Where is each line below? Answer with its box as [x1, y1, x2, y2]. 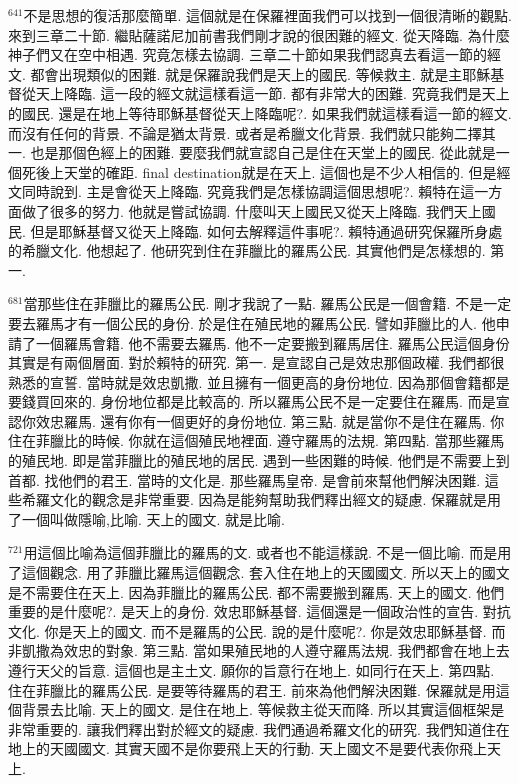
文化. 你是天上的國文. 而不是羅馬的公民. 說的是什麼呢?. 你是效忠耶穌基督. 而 [8, 620, 506, 641]
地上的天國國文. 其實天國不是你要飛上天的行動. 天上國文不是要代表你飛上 [8, 738, 488, 759]
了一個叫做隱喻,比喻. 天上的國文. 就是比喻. [8, 508, 285, 529]
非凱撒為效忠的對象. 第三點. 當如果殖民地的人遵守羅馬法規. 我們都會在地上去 [8, 640, 510, 661]
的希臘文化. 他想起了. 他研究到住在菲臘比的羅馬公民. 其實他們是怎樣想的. [8, 240, 486, 261]
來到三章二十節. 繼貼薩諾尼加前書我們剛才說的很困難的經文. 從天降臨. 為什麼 [8, 24, 510, 45]
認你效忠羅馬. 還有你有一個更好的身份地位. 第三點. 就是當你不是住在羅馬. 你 [8, 410, 505, 431]
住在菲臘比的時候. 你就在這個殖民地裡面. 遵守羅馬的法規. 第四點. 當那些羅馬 [8, 430, 505, 451]
